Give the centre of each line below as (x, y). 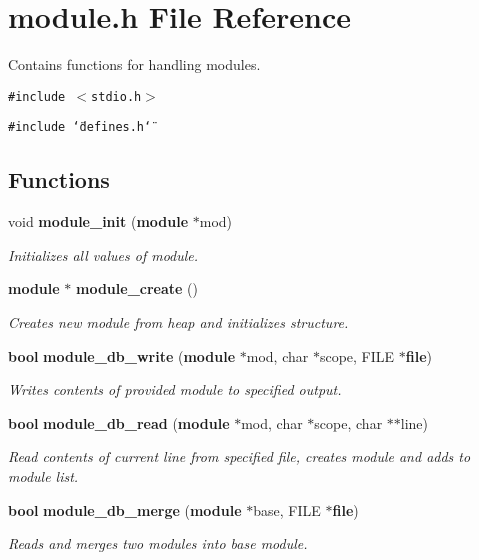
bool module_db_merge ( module (125, 509)
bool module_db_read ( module (119, 422)
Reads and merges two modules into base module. (158, 543)
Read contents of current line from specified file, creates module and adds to (239, 456)
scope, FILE (357, 355)
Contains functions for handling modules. (134, 64)
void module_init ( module (98, 221)
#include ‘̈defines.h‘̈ (80, 127)
